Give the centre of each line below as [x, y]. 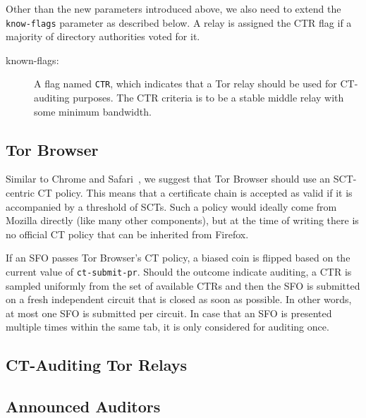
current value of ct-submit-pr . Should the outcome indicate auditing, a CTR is [179, 272]
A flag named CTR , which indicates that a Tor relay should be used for [185, 84]
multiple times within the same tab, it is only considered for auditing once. [167, 327]
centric [20, 193]
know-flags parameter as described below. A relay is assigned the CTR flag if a [179, 22]
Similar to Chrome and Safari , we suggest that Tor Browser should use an [168, 179]
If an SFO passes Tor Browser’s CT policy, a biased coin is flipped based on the [178, 258]
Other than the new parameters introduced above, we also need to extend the [173, 8]
